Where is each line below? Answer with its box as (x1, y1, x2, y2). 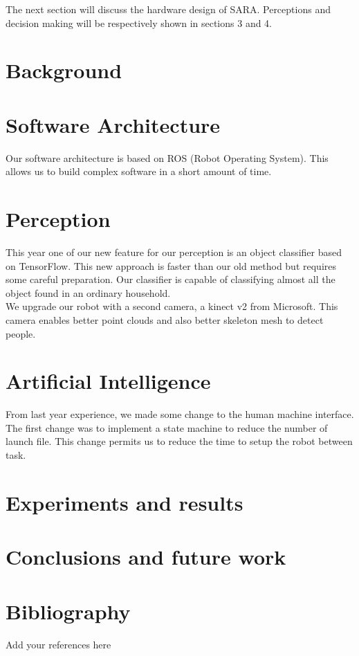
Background (6, 56, 122, 84)
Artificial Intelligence (6, 367, 211, 395)
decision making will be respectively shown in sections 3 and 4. (6, 15, 273, 30)
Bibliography (6, 596, 131, 625)
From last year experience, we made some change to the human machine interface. (6, 407, 354, 421)
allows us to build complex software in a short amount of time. (6, 164, 272, 179)
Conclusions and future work (6, 543, 286, 571)
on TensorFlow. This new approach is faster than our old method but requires (6, 258, 337, 273)
